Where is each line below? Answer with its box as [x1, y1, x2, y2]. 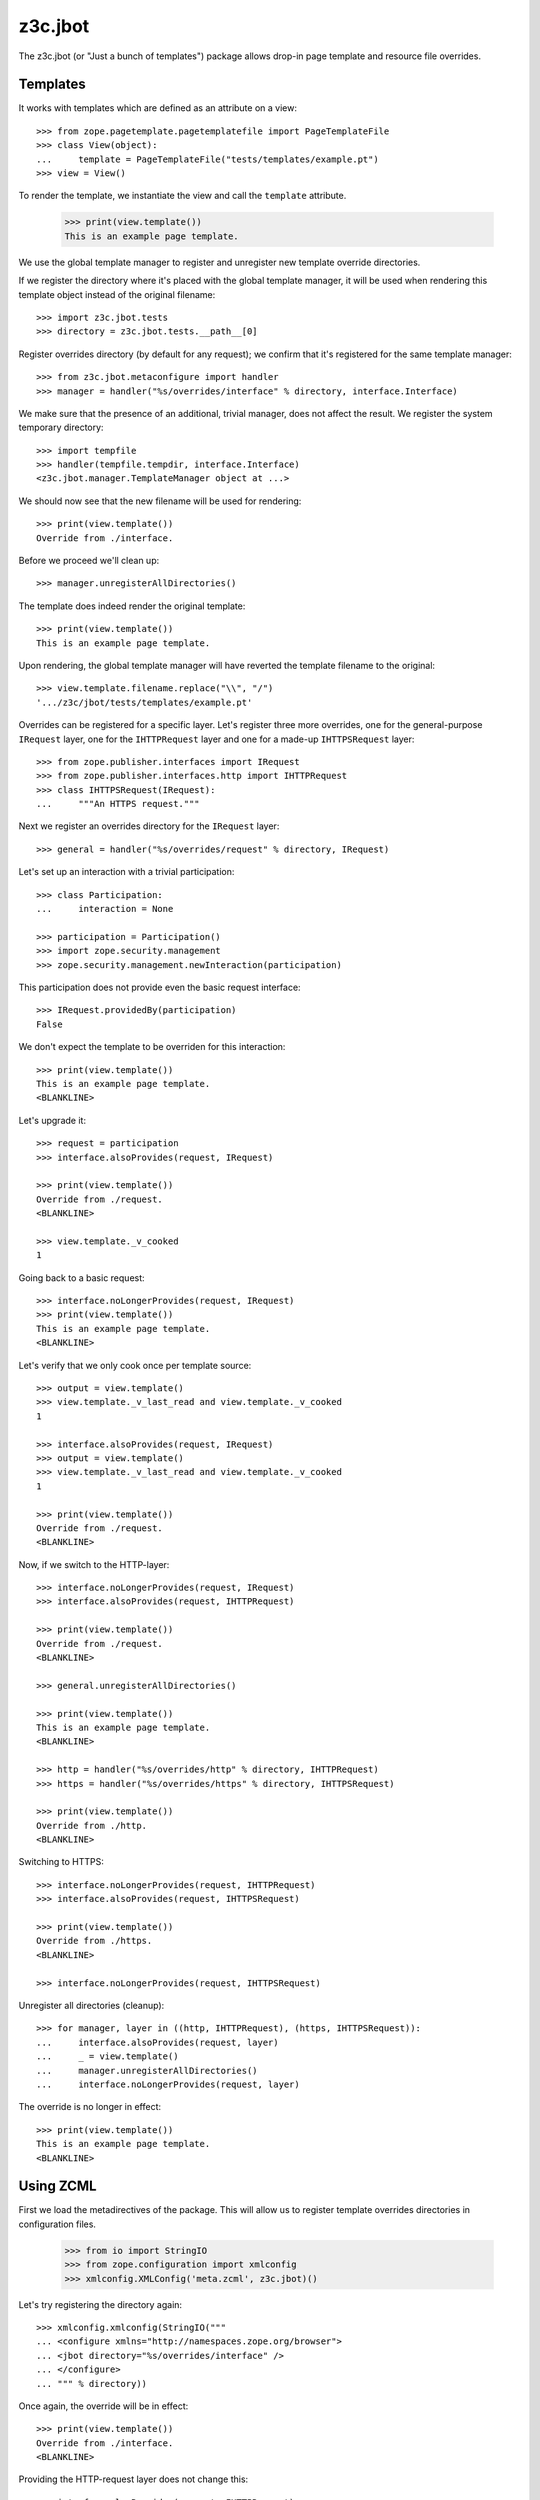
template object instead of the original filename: [18, 288, 216, 300]
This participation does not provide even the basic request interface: [18, 981, 301, 993]
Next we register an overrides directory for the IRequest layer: [18, 820, 280, 832]
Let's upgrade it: [18, 1114, 87, 1126]
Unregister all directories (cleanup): [18, 2000, 165, 2011]
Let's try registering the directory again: [18, 2298, 183, 2310]
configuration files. [18, 2218, 97, 2230]
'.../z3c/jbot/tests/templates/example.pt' [36, 696, 253, 708]
